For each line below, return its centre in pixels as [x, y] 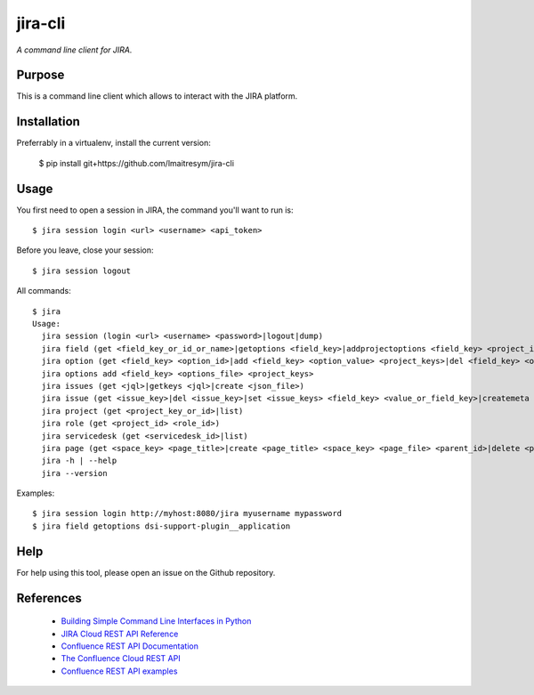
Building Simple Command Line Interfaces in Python [156, 621]
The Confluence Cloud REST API [121, 659]
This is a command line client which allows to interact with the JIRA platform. [157, 96]
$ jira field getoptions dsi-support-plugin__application [162, 526]
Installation [48, 121]
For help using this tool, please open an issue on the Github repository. [146, 572]
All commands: [44, 291]
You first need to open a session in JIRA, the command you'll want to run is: [155, 210]
